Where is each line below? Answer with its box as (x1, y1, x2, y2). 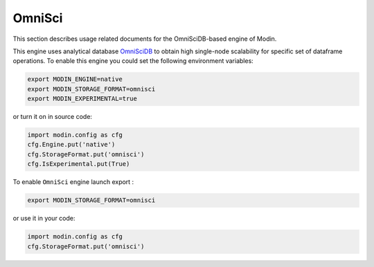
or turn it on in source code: (12, 113, 93, 121)
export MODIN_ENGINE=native (27, 75, 123, 83)
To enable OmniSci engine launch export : (12, 178, 134, 186)
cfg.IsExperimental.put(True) (27, 160, 130, 168)
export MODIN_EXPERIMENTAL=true (27, 95, 138, 103)
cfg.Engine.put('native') (27, 140, 116, 149)
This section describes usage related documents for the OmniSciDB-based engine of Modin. (12, 35, 277, 43)
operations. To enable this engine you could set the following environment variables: (12, 57, 254, 65)
